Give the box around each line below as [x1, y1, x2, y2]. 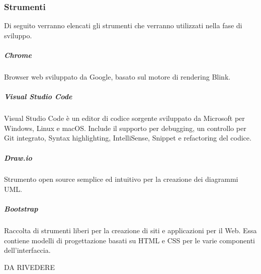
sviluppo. [4, 30, 32, 40]
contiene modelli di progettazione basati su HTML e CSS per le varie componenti [4, 235, 255, 245]
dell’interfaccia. [4, 245, 51, 255]
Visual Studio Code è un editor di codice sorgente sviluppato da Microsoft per [4, 113, 245, 123]
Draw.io [4, 152, 32, 163]
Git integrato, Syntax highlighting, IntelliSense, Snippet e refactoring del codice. [4, 132, 251, 143]
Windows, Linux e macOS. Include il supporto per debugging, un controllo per [4, 122, 246, 133]
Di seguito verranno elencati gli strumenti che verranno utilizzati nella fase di [4, 20, 242, 31]
